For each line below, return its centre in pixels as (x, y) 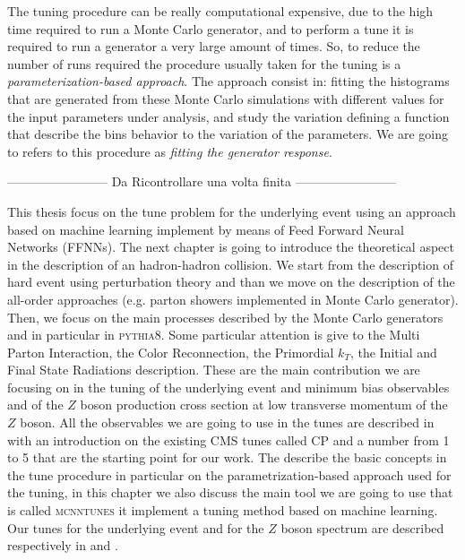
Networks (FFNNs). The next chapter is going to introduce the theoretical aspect (231, 247)
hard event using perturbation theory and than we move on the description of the (231, 282)
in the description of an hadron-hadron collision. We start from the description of (230, 264)
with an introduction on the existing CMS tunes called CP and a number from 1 (228, 439)
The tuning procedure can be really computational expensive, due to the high (220, 11)
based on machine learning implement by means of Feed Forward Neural (206, 229)
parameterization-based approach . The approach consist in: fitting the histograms (228, 81)
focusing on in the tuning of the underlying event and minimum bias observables (228, 387)
